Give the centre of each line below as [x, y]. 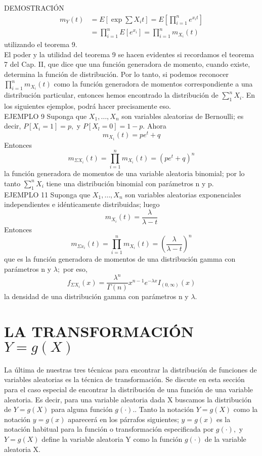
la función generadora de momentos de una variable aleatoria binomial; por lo [124, 173]
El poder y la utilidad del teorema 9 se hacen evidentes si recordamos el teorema [129, 54]
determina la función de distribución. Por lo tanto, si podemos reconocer [116, 74]
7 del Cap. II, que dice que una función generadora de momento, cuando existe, [127, 64]
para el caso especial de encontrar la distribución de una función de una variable [128, 389]
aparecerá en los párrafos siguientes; [123, 419]
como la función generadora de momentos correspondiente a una [153, 84]
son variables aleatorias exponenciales [183, 194]
